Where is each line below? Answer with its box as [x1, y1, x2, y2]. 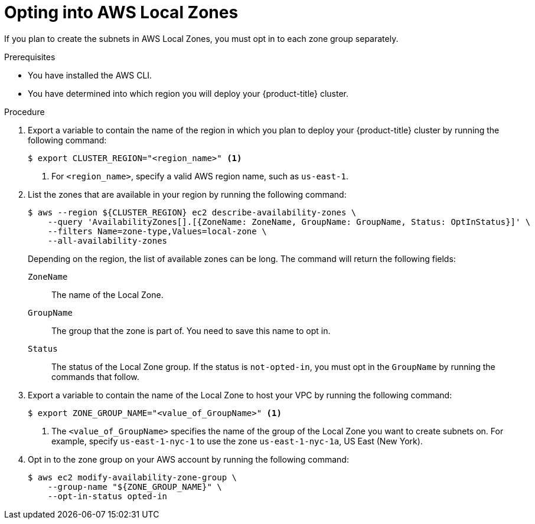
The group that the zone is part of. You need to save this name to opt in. [51, 325, 331, 336]
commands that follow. [51, 371, 139, 382]
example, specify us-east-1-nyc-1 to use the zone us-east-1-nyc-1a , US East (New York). [51, 435, 423, 446]
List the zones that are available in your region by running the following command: [28, 189, 347, 199]
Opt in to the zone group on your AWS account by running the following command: [28, 454, 349, 464]
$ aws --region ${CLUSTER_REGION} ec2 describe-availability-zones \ [28, 207, 357, 217]
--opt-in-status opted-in [47, 491, 168, 501]
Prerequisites [4, 51, 56, 62]
